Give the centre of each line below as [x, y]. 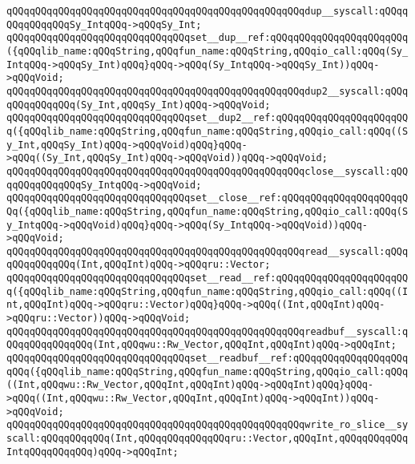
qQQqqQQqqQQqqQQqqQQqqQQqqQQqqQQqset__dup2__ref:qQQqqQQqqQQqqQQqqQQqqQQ [207, 118]
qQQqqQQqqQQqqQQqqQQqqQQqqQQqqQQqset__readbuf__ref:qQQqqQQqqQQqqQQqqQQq [207, 359]
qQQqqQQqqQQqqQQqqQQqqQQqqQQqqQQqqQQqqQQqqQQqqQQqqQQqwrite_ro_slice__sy [207, 425]
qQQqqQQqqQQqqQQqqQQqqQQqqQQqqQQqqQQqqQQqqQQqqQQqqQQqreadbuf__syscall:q [207, 331]
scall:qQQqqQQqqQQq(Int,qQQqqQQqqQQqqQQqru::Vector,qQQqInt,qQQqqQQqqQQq [207, 438]
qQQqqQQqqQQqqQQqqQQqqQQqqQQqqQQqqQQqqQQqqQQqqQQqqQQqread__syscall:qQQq [207, 251]
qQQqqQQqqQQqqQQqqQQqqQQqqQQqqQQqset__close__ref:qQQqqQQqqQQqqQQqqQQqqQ [207, 198]
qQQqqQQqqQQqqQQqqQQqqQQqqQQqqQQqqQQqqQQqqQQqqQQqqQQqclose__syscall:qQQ [207, 171]
